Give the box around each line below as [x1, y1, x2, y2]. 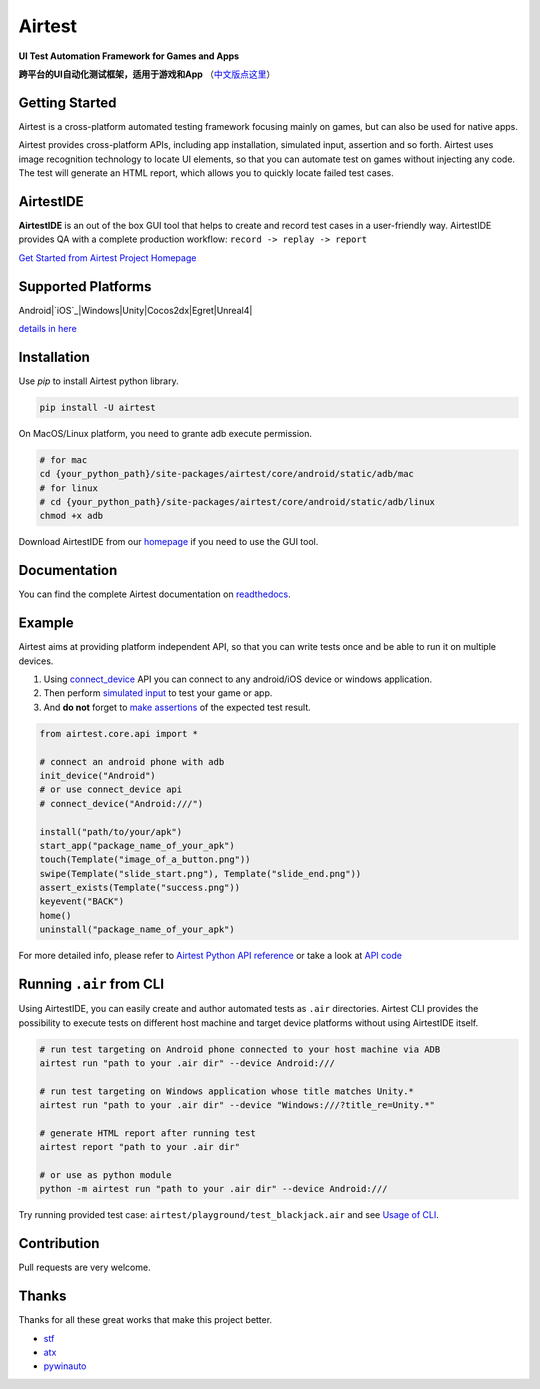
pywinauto [43, 1360, 87, 1372]
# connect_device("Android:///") [39, 798, 204, 809]
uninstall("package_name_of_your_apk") [39, 924, 235, 935]
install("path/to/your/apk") [39, 826, 183, 837]
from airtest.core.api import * [39, 728, 199, 739]
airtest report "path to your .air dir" [39, 1141, 240, 1153]
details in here [18, 323, 77, 334]
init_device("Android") [39, 770, 157, 781]
